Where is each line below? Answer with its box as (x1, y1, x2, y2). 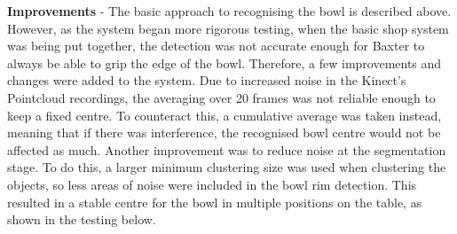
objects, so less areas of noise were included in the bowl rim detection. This (7, 175, 417, 193)
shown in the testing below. (7, 210, 156, 229)
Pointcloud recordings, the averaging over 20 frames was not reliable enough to (7, 88, 436, 106)
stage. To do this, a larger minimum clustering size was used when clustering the (7, 158, 446, 176)
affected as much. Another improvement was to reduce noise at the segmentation (7, 140, 446, 159)
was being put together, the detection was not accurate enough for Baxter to (7, 36, 425, 55)
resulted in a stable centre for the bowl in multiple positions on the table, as (7, 192, 422, 211)
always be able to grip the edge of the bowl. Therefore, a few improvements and (7, 53, 442, 72)
